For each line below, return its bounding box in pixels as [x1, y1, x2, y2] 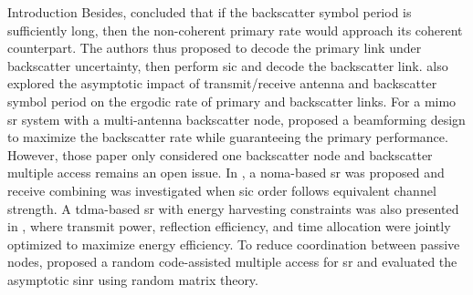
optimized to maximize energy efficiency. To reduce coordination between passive [7, 234, 460, 253]
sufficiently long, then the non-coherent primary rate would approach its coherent [7, 20, 463, 39]
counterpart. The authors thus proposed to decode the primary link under [7, 38, 422, 57]
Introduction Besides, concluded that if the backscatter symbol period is [7, 3, 412, 21]
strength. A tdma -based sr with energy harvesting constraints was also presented [7, 198, 459, 218]
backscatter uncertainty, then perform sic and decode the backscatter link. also [7, 56, 448, 75]
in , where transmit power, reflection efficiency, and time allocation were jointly [7, 217, 451, 236]
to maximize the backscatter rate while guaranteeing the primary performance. [7, 127, 448, 147]
